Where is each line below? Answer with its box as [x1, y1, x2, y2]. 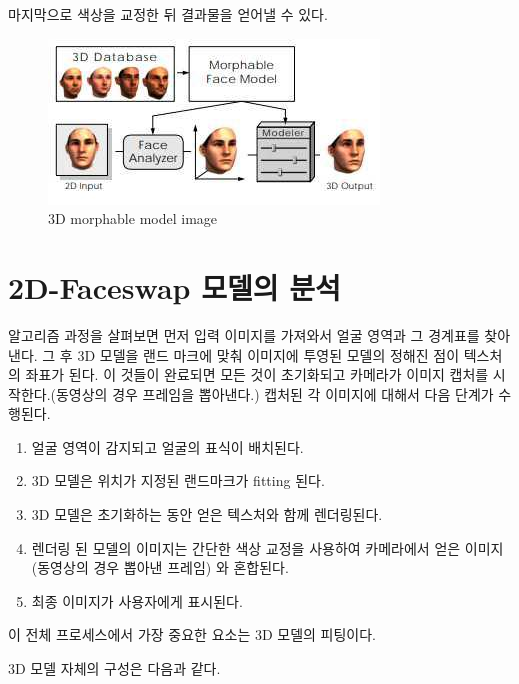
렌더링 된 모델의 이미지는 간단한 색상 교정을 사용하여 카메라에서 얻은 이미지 [31, 537, 504, 558]
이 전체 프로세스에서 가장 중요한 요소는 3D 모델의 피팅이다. [8, 624, 377, 645]
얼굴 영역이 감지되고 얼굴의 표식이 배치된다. [31, 436, 304, 457]
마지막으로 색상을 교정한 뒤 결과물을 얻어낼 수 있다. [8, 4, 328, 24]
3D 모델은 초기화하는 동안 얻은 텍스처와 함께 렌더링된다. [31, 504, 383, 525]
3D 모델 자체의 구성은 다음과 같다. [8, 658, 221, 679]
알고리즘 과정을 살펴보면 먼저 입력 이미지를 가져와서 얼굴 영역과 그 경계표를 [8, 324, 480, 345]
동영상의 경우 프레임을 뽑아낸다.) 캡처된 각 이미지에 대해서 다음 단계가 [55, 383, 494, 404]
